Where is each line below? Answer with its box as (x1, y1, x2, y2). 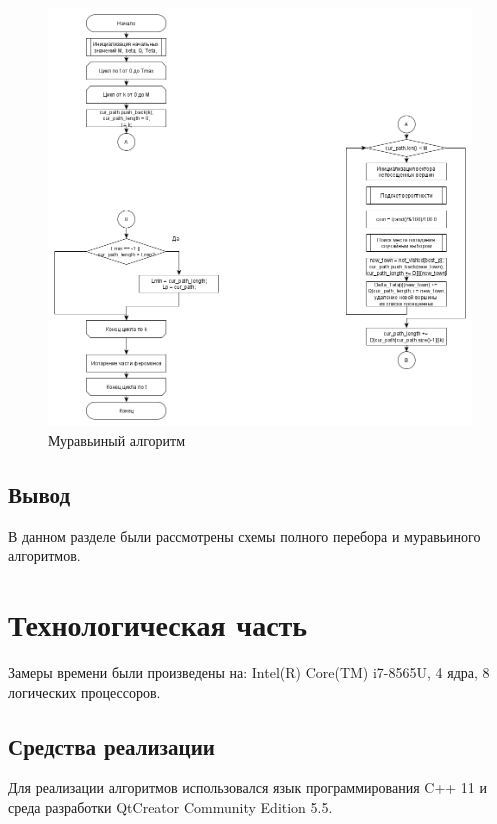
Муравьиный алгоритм (48, 429, 186, 450)
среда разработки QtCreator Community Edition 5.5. (8, 797, 333, 818)
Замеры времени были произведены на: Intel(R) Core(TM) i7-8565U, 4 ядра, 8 (8, 662, 490, 683)
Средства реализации (8, 730, 215, 761)
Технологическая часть (8, 604, 308, 645)
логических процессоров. (8, 681, 161, 702)
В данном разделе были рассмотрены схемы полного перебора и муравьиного (8, 525, 481, 546)
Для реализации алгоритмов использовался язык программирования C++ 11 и (8, 777, 488, 798)
